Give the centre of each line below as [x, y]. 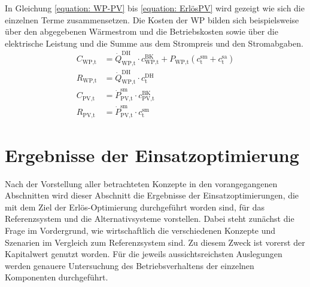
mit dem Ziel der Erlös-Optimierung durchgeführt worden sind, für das [135, 207]
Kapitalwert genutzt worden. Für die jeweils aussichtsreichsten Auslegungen [144, 254]
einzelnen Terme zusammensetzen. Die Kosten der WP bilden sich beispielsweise [152, 19]
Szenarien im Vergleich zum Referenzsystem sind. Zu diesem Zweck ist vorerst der [155, 242]
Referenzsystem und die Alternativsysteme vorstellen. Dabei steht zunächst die [150, 219]
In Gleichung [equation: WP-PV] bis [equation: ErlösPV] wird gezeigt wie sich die [155, 8]
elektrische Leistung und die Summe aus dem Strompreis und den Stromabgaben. [154, 43]
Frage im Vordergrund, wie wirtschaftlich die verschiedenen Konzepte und [140, 230]
